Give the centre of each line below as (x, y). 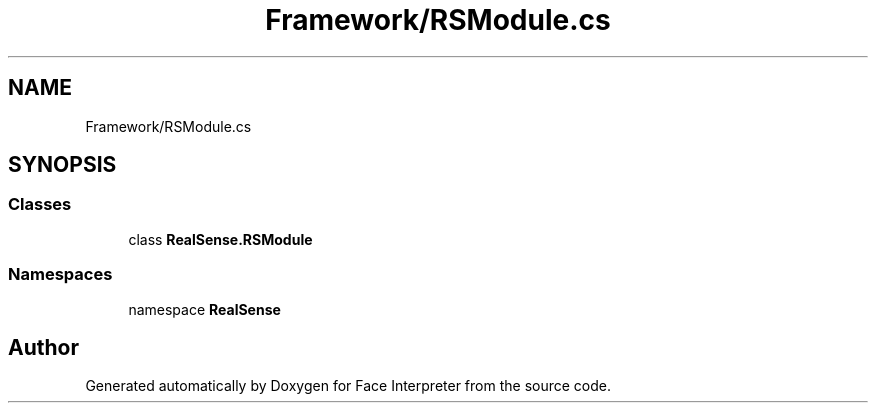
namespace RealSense (204, 309)
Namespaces (60, 274)
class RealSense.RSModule (220, 239)
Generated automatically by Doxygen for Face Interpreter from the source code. (348, 386)
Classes (40, 204)
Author (43, 347)
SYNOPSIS (62, 165)
